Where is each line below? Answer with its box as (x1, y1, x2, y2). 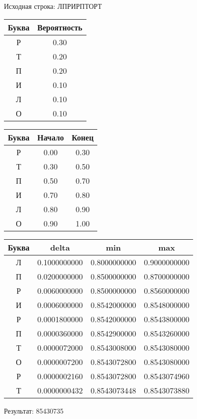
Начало (37, 131, 64, 143)
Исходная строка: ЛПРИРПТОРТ (4, 1, 102, 11)
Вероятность (37, 21, 83, 33)
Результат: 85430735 (4, 405, 64, 416)
